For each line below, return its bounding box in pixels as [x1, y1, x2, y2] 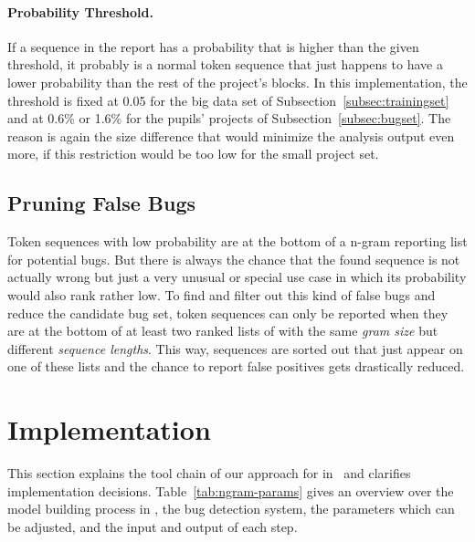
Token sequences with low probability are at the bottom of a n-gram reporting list [7, 232, 468, 251]
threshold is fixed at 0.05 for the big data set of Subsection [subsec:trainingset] [7, 90, 449, 109]
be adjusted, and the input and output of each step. [7, 516, 298, 536]
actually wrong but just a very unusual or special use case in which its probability [7, 267, 467, 287]
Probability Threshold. [7, 2, 153, 21]
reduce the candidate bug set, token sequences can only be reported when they [7, 303, 449, 322]
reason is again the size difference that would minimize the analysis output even [7, 126, 455, 145]
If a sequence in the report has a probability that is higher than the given [7, 36, 419, 56]
